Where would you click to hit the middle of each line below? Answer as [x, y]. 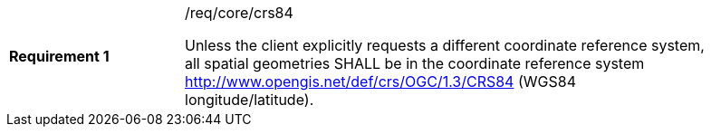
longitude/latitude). [250, 100]
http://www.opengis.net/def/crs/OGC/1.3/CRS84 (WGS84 [380, 81]
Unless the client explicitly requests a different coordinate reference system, [445, 45]
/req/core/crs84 [239, 13]
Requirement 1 [59, 56]
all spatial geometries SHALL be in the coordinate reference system [415, 63]
